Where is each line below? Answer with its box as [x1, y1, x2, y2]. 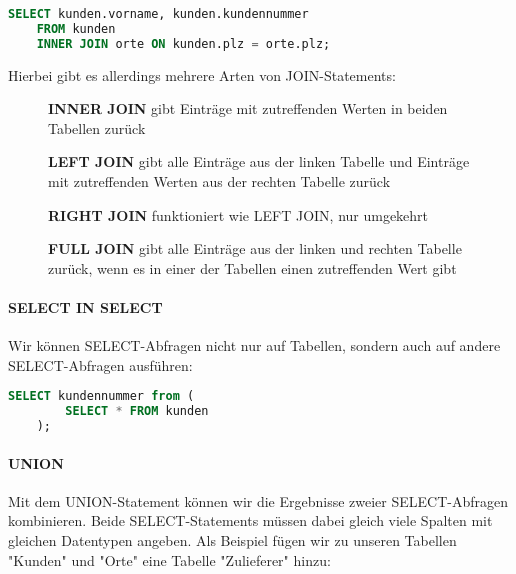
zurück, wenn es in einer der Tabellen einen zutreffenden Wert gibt [48, 257, 457, 278]
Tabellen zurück [48, 117, 146, 138]
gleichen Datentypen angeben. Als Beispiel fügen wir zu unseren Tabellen [8, 529, 457, 550]
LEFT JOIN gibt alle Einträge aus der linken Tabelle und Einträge [48, 151, 470, 172]
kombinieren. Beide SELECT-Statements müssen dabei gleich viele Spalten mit [8, 510, 493, 531]
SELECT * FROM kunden [65, 404, 209, 419]
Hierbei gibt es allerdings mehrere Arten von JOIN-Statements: [8, 64, 396, 85]
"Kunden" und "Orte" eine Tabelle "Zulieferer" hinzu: [8, 549, 331, 570]
